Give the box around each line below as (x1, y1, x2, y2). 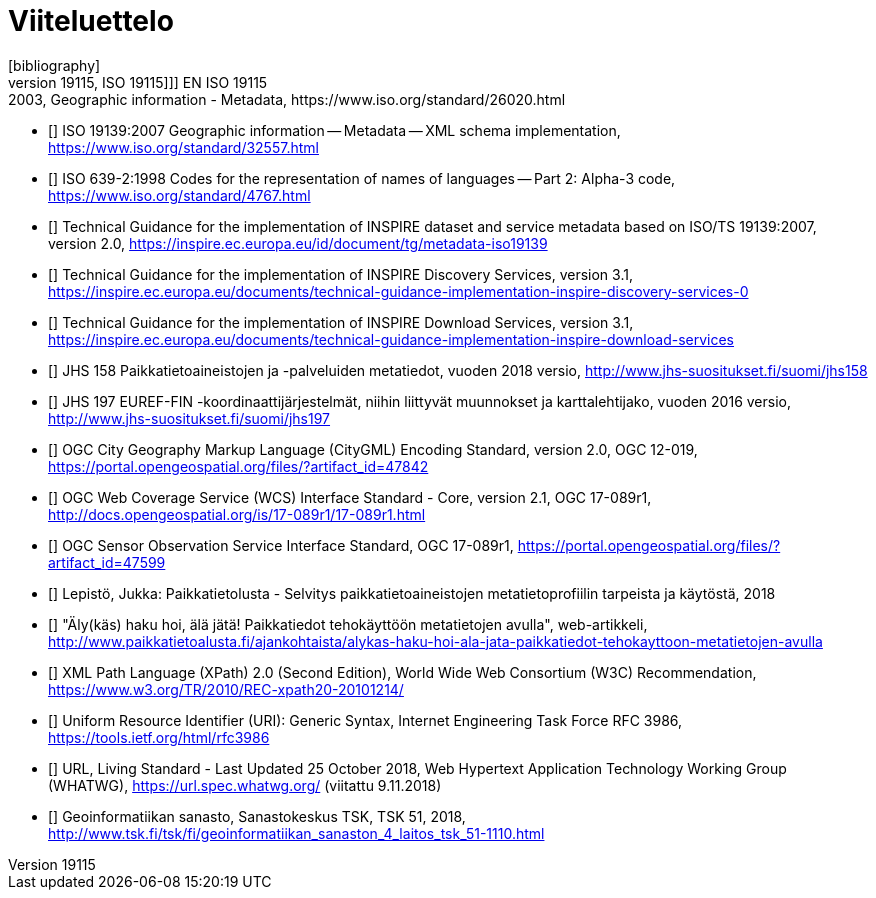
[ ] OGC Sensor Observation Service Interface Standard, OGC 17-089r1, (48, 536, 514, 554)
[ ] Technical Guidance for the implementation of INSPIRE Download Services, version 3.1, (48, 313, 634, 331)
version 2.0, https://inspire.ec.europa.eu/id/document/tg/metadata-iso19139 (48, 234, 548, 252)
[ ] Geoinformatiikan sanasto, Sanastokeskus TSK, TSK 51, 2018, (48, 807, 466, 825)
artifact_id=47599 (48, 553, 166, 571)
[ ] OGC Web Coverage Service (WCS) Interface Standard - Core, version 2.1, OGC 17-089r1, (48, 488, 652, 506)
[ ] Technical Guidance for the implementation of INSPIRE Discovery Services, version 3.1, (48, 265, 633, 283)
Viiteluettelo (8, 4, 174, 38)
